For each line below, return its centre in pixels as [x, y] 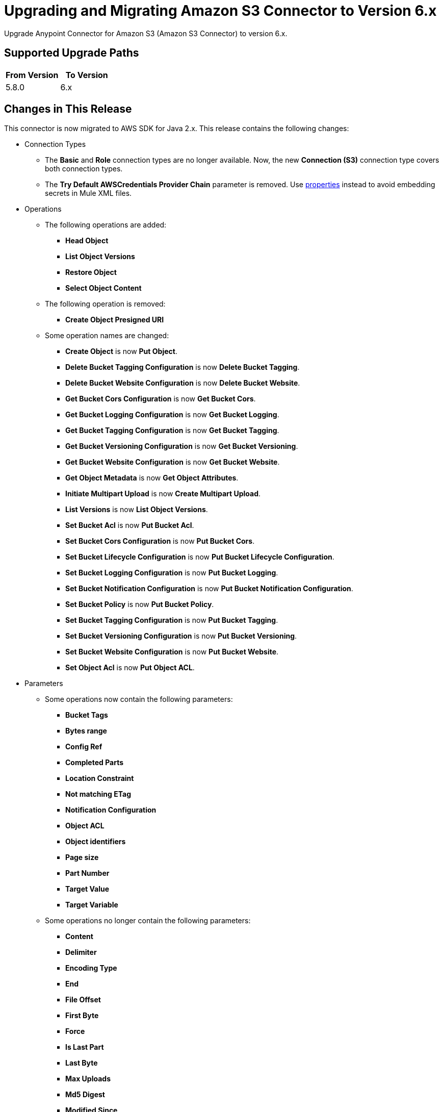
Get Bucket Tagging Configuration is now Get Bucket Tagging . [172, 431]
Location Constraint [100, 778]
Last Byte [82, 1063]
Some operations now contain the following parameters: [139, 699]
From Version [32, 75]
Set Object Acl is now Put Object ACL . [130, 668]
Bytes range [86, 731]
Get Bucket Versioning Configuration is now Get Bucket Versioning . [182, 446]
